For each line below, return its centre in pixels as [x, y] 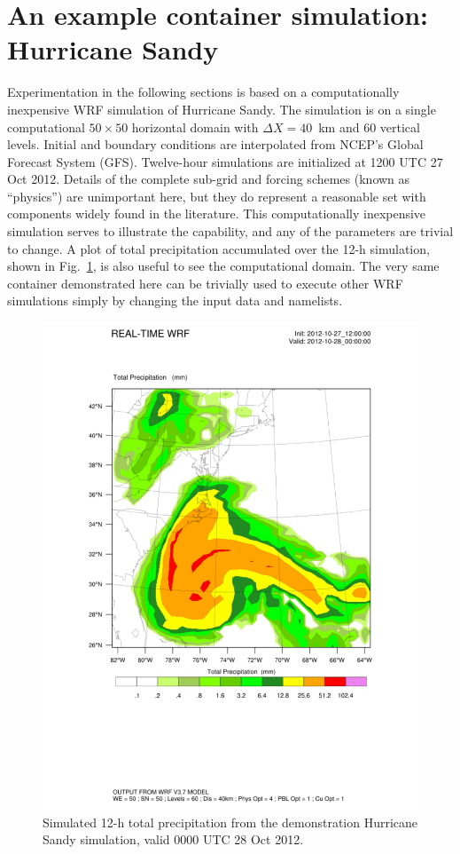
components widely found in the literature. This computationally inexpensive [217, 213]
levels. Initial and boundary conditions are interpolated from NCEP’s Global [215, 144]
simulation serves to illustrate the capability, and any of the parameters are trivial [230, 231]
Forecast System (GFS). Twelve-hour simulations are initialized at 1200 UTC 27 [225, 161]
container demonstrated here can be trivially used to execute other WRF [205, 283]
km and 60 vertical [369, 127]
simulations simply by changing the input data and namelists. [175, 300]
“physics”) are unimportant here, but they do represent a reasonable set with [217, 196]
